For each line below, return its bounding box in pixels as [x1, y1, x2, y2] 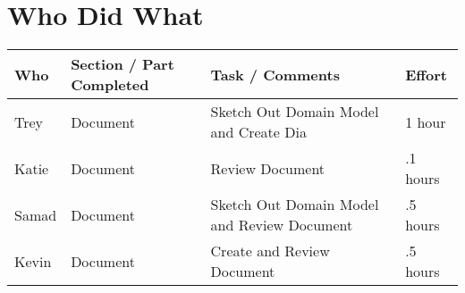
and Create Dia [210, 121, 307, 143]
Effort [405, 63, 447, 85]
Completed [71, 74, 149, 96]
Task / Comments [210, 63, 340, 85]
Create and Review [210, 240, 330, 262]
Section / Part [71, 54, 174, 75]
